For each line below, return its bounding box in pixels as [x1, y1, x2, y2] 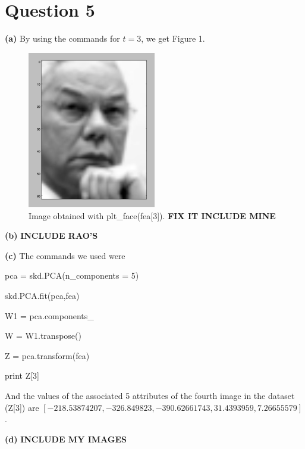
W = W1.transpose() [5, 329, 81, 342]
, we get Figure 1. [141, 32, 205, 45]
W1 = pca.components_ [5, 309, 94, 322]
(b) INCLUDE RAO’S [5, 229, 98, 242]
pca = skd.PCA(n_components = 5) [5, 269, 139, 282]
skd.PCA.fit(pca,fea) [5, 289, 80, 302]
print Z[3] [5, 369, 40, 382]
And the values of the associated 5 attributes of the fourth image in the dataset [5, 389, 295, 401]
